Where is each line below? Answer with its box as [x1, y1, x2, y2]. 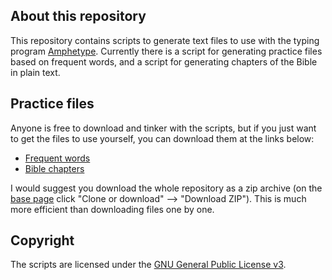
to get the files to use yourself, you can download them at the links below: [10, 132, 315, 144]
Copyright [10, 232, 75, 249]
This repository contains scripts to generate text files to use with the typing [10, 34, 320, 46]
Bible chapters [24, 162, 85, 174]
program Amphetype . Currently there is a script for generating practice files [10, 45, 323, 57]
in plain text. [10, 66, 61, 78]
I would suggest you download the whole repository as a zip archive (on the [10, 182, 323, 194]
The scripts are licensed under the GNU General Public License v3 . [10, 259, 287, 271]
